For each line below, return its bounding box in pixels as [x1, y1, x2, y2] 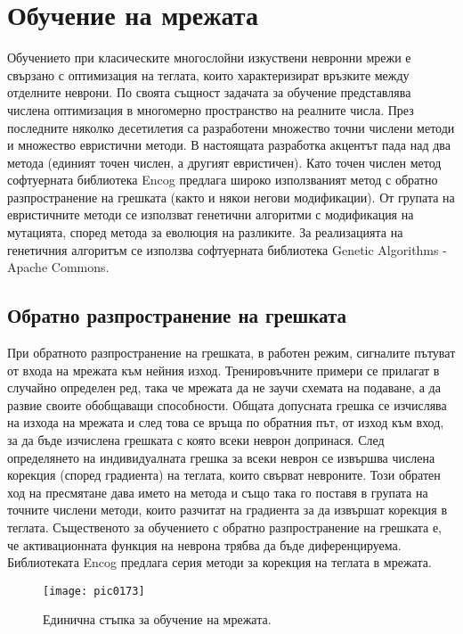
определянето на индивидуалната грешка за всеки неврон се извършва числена [7, 448, 435, 466]
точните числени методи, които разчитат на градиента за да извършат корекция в [7, 500, 448, 519]
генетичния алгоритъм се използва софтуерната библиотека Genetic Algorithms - [7, 240, 447, 259]
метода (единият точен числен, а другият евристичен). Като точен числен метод [7, 152, 442, 171]
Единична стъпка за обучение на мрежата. [43, 610, 272, 629]
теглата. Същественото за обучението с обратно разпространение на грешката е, [7, 517, 443, 536]
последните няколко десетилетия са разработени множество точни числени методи [7, 118, 455, 136]
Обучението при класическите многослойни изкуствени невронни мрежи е [7, 48, 411, 67]
